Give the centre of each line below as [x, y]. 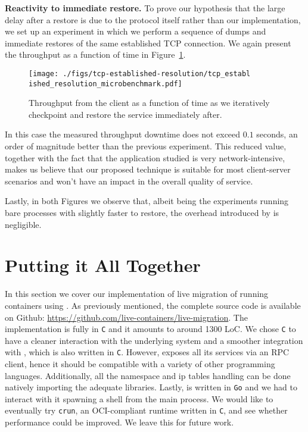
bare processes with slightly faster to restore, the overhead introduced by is [142, 213]
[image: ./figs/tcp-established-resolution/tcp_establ [140, 73]
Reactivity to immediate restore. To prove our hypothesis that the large [145, 8]
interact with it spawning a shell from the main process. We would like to [139, 398]
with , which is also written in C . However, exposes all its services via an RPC [147, 352]
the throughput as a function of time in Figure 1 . [95, 54]
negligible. [23, 224]
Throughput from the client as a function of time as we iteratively [149, 103]
